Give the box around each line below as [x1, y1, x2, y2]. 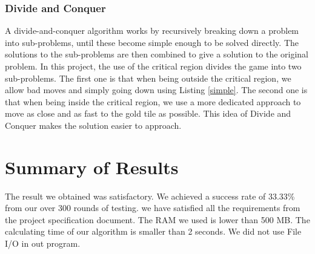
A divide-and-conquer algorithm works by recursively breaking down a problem [5, 24, 299, 37]
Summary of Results [5, 154, 179, 179]
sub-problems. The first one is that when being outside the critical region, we [5, 71, 291, 84]
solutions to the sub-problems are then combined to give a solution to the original [5, 48, 309, 60]
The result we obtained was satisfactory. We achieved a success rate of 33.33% [5, 189, 295, 202]
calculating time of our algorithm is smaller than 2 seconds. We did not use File [5, 225, 302, 238]
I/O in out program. [5, 237, 81, 250]
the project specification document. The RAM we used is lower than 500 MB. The [5, 213, 310, 226]
